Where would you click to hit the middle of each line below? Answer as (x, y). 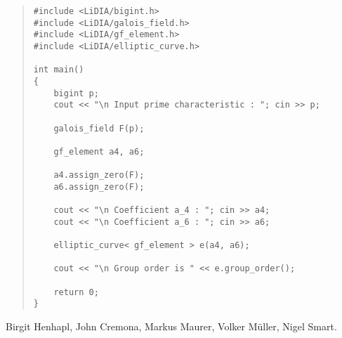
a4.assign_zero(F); (99, 175)
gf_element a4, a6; (99, 151)
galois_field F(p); (99, 128)
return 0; (76, 292)
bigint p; (76, 93)
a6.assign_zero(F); (99, 187)
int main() (59, 70)
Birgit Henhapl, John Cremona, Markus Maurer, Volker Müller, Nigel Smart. (171, 326)
